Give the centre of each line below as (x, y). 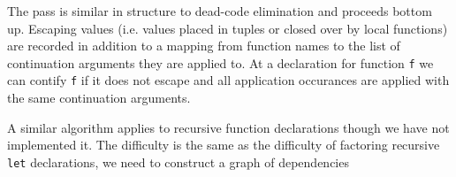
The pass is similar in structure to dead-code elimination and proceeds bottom (220, 11)
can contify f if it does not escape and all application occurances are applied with (228, 80)
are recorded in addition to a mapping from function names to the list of (204, 46)
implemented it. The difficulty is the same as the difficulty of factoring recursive (224, 145)
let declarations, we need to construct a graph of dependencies (178, 162)
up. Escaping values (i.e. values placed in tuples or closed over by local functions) (228, 28)
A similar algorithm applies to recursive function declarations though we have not (228, 127)
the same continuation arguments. (99, 98)
